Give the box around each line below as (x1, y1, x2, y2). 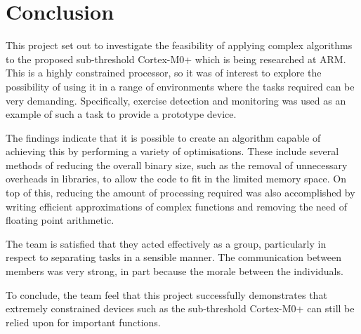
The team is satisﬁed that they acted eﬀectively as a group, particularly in (6, 236, 327, 250)
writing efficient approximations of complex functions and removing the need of (6, 199, 348, 213)
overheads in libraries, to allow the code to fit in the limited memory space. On (6, 171, 346, 186)
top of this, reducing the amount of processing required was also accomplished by (6, 185, 355, 200)
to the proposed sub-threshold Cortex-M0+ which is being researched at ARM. (6, 51, 346, 66)
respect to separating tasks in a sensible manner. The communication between (6, 250, 342, 265)
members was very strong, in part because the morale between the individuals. (6, 264, 343, 279)
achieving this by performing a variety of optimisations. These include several (6, 144, 339, 159)
